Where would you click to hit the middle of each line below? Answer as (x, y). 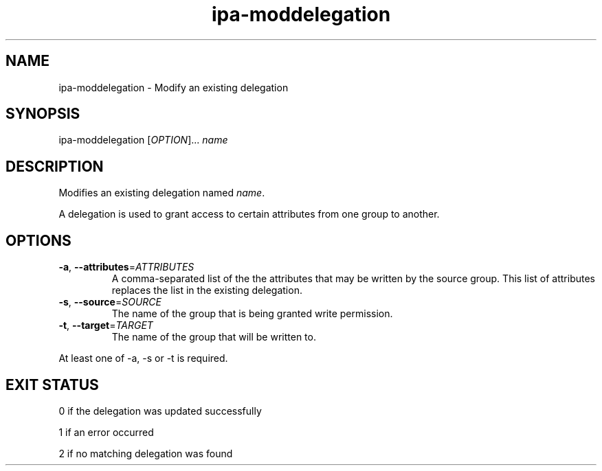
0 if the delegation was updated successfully (160, 411)
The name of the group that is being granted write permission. (252, 314)
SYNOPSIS (43, 114)
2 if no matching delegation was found (146, 453)
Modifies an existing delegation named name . (162, 193)
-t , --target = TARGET (106, 325)
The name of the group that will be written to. (214, 337)
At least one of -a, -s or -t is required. (143, 358)
